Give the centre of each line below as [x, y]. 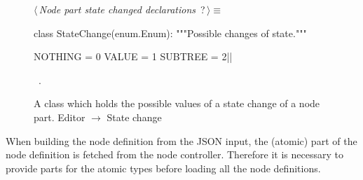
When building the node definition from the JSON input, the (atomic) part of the [181, 140]
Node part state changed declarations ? [122, 9]
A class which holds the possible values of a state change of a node [177, 103]
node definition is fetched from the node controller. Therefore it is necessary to [174, 154]
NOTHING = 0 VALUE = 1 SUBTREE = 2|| [133, 56]
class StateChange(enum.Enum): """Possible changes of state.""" [170, 33]
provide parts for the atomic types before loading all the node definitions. [163, 168]
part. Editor [60, 117]
